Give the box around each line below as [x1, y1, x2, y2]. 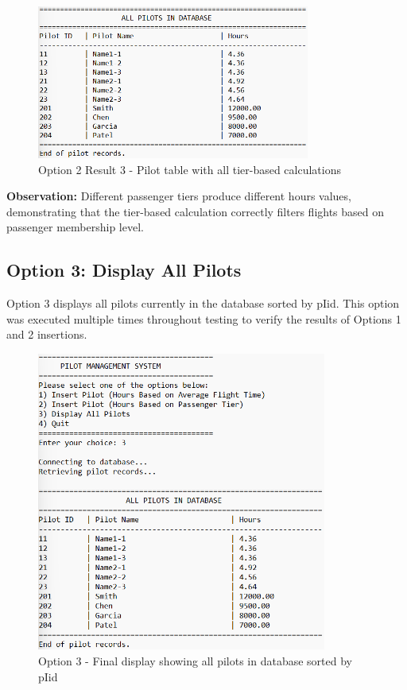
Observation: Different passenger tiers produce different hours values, [6, 188, 351, 204]
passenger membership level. [6, 219, 144, 235]
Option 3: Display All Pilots [6, 258, 242, 282]
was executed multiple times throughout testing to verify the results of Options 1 [6, 310, 401, 327]
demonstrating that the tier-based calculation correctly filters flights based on [6, 203, 385, 219]
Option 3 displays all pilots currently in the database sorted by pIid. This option [6, 295, 400, 312]
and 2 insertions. [6, 326, 87, 343]
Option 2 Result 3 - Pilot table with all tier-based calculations [38, 161, 341, 177]
